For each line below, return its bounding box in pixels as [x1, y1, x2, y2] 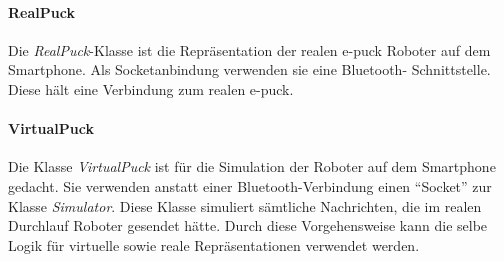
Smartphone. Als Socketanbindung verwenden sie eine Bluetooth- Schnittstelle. [8, 59, 491, 80]
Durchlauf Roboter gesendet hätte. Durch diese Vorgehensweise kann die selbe [8, 215, 488, 236]
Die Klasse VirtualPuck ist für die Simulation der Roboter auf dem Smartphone [8, 156, 496, 177]
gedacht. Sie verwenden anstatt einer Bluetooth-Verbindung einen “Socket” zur [8, 175, 492, 196]
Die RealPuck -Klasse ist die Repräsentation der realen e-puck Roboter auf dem [8, 39, 491, 60]
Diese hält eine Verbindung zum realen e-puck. [8, 78, 294, 99]
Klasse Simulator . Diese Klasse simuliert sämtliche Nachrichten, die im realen [8, 195, 482, 216]
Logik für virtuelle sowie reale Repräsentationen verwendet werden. [8, 234, 420, 255]
